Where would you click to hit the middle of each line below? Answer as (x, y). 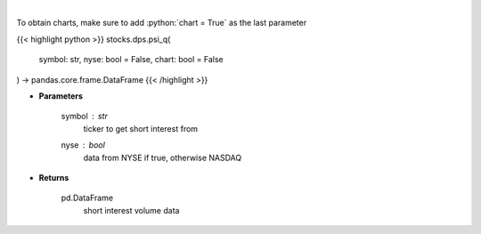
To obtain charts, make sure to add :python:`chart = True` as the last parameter (162, 23)
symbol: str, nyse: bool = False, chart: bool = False (131, 60)
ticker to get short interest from (141, 128)
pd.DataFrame (87, 198)
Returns (54, 177)
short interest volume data (131, 210)
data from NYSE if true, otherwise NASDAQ (163, 157)
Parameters (61, 96)
